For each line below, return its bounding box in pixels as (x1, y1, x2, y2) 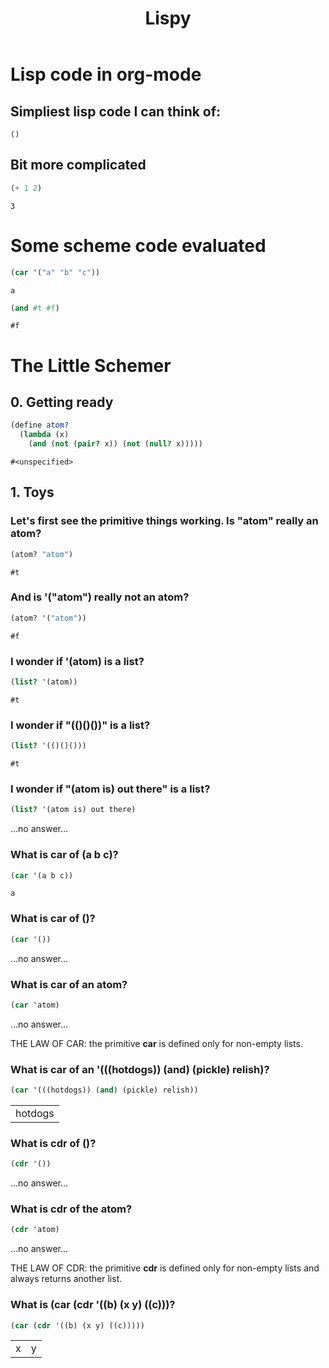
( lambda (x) (19, 430, 70, 440)
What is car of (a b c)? (10, 848, 119, 862)
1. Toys (10, 484, 55, 501)
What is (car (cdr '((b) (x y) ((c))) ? (10, 1298, 176, 1312)
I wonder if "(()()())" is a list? (10, 718, 151, 732)
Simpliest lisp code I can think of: (10, 103, 222, 120)
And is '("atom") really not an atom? (10, 590, 190, 604)
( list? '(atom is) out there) (10, 805, 137, 815)
